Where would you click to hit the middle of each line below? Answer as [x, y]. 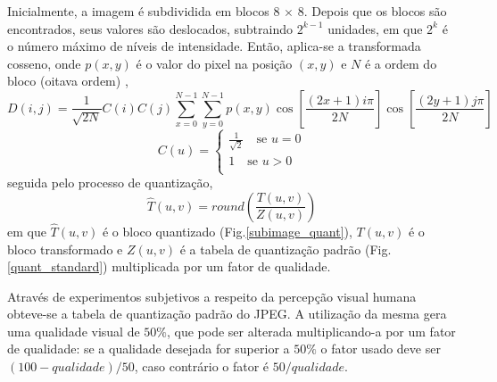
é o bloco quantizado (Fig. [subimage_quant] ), [227, 231]
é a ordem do [401, 63]
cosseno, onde [44, 63]
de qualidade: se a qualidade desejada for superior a [149, 349]
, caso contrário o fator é [202, 366]
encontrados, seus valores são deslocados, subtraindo [150, 28]
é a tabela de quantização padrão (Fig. [286, 249]
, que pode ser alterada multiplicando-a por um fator [311, 331]
